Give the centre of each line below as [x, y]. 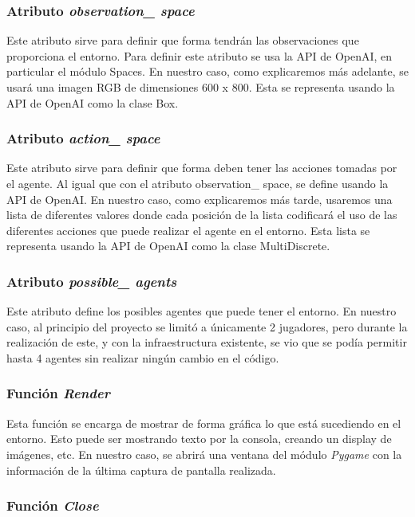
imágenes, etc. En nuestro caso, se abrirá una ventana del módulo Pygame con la [204, 454]
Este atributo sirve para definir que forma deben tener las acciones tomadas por [202, 168]
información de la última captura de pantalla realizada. [141, 470]
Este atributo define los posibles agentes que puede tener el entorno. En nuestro [202, 311]
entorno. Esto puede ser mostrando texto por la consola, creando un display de [199, 439]
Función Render [58, 393]
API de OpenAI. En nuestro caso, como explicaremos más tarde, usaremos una [200, 199]
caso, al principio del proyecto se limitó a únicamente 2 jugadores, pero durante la [207, 326]
